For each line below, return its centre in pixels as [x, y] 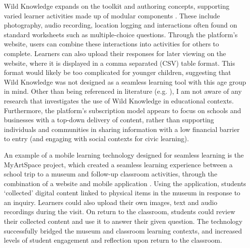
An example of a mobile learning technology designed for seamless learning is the [124, 154]
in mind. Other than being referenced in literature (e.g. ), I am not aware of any [123, 91]
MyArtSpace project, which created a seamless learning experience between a [118, 164]
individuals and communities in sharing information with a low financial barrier [122, 129]
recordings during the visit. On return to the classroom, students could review [120, 212]
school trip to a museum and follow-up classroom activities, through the [111, 174]
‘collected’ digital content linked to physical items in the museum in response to [122, 193]
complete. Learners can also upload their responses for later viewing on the [115, 53]
